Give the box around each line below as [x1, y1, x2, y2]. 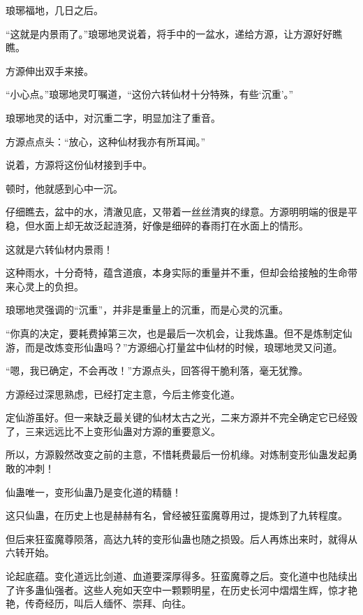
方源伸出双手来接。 [6, 63, 94, 78]
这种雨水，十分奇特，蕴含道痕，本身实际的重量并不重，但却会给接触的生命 [6, 265, 348, 280]
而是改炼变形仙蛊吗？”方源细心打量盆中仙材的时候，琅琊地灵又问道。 [24, 339, 343, 354]
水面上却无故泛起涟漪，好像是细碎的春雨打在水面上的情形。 [34, 218, 309, 232]
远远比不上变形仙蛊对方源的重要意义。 [44, 423, 221, 438]
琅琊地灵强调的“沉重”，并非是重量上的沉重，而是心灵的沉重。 [6, 302, 289, 317]
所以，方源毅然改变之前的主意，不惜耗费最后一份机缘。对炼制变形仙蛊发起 [6, 447, 348, 462]
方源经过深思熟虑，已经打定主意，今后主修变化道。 [6, 386, 240, 401]
